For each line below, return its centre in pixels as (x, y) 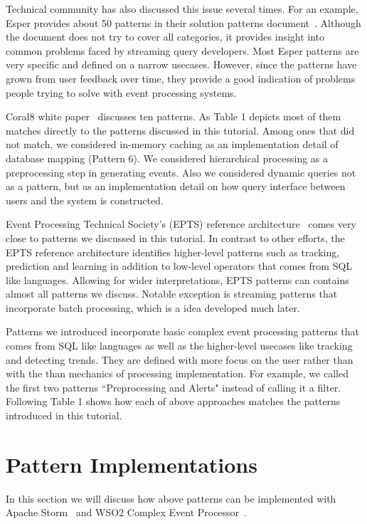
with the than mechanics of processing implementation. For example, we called (177, 373)
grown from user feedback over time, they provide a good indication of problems (181, 78)
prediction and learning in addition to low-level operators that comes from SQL (179, 266)
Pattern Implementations (132, 464)
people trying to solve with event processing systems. (121, 92)
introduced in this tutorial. (64, 415)
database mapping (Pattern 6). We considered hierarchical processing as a (167, 158)
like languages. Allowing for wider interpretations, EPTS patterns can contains (177, 279)
